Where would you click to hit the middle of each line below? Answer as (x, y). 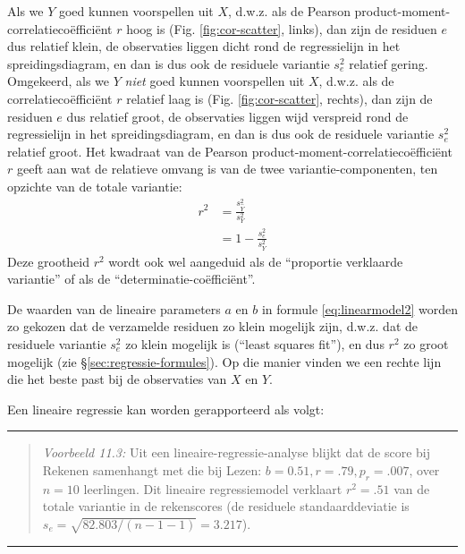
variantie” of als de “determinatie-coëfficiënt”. (131, 279)
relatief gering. (389, 63)
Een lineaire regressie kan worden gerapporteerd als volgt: (166, 409)
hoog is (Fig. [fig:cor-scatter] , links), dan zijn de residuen (282, 28)
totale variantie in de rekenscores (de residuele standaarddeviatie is (226, 506)
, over (424, 469)
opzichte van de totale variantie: (95, 186)
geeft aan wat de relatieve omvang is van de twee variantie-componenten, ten (227, 169)
